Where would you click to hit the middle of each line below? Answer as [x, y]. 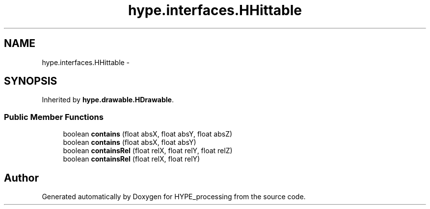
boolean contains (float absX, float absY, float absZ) [148, 134]
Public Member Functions [54, 117]
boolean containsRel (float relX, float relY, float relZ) [148, 151]
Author [21, 178]
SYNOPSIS [31, 81]
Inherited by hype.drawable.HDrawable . [108, 100]
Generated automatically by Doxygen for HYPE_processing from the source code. [174, 197]
